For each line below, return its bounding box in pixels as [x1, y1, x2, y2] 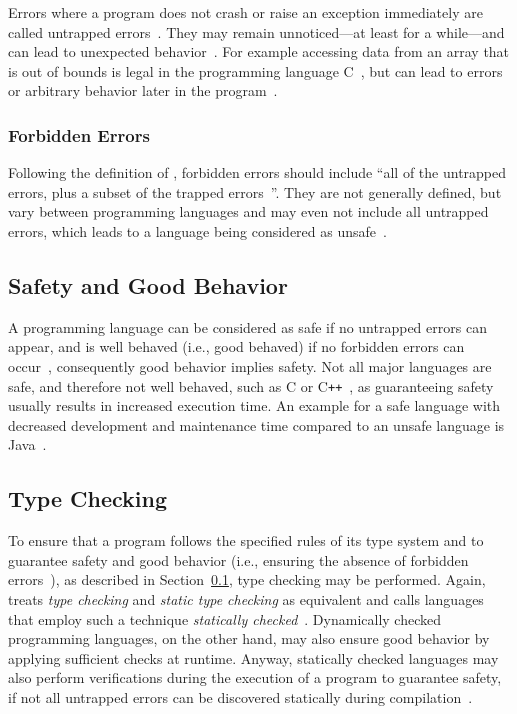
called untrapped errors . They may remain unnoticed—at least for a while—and [8, 21, 505, 42]
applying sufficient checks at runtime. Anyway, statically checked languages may [8, 647, 499, 668]
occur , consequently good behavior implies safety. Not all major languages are [8, 355, 492, 376]
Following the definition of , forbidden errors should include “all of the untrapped [8, 162, 507, 183]
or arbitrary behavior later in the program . [8, 80, 278, 101]
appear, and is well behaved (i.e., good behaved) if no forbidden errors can [8, 336, 465, 357]
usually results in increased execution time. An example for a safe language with [8, 395, 501, 416]
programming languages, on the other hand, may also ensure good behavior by [8, 628, 490, 649]
